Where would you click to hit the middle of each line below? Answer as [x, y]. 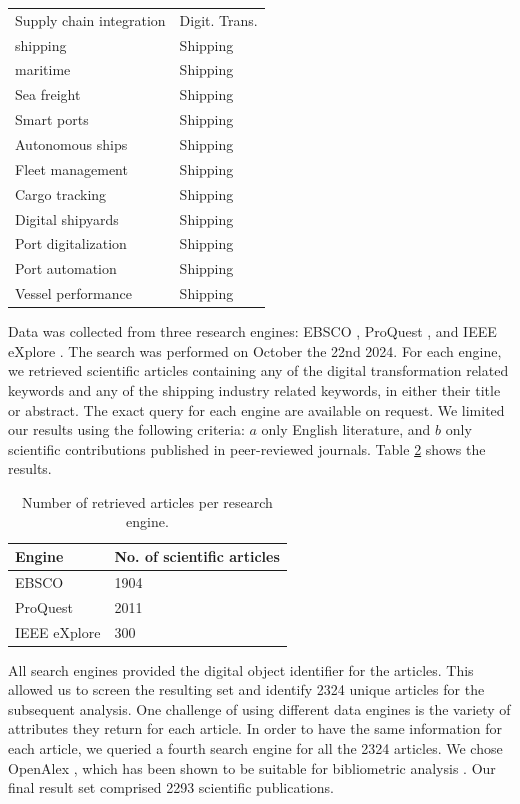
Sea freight [48, 94]
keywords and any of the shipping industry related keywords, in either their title [254, 389]
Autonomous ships [71, 143]
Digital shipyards [67, 218]
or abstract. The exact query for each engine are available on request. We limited [256, 409]
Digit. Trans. [218, 19]
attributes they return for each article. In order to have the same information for [255, 728]
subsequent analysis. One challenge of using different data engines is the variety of [259, 708]
